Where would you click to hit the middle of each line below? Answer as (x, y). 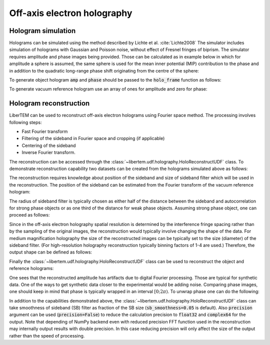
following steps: (25, 122)
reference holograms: (31, 268)
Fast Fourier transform (45, 131)
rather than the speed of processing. (47, 335)
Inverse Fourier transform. (49, 152)
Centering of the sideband (49, 145)
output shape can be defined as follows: (51, 252)
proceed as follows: (29, 215)
